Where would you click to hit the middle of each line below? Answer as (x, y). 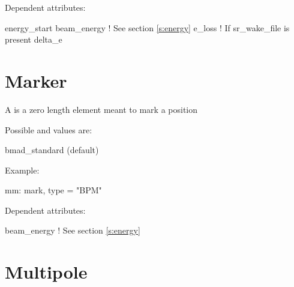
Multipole (46, 272)
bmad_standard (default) (52, 150)
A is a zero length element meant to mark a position (101, 109)
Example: (22, 170)
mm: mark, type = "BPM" (53, 190)
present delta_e (34, 39)
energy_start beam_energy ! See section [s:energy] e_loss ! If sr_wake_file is (147, 27)
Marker (36, 80)
